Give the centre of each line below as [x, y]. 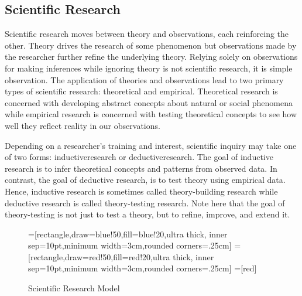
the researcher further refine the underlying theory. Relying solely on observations [151, 57]
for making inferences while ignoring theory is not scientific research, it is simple [149, 68]
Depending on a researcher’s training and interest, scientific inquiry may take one [151, 145]
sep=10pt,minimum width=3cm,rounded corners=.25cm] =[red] [143, 268]
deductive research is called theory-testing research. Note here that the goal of [145, 203]
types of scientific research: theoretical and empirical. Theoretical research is [141, 91]
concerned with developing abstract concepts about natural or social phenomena [149, 102]
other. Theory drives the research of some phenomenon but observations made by [151, 45]
